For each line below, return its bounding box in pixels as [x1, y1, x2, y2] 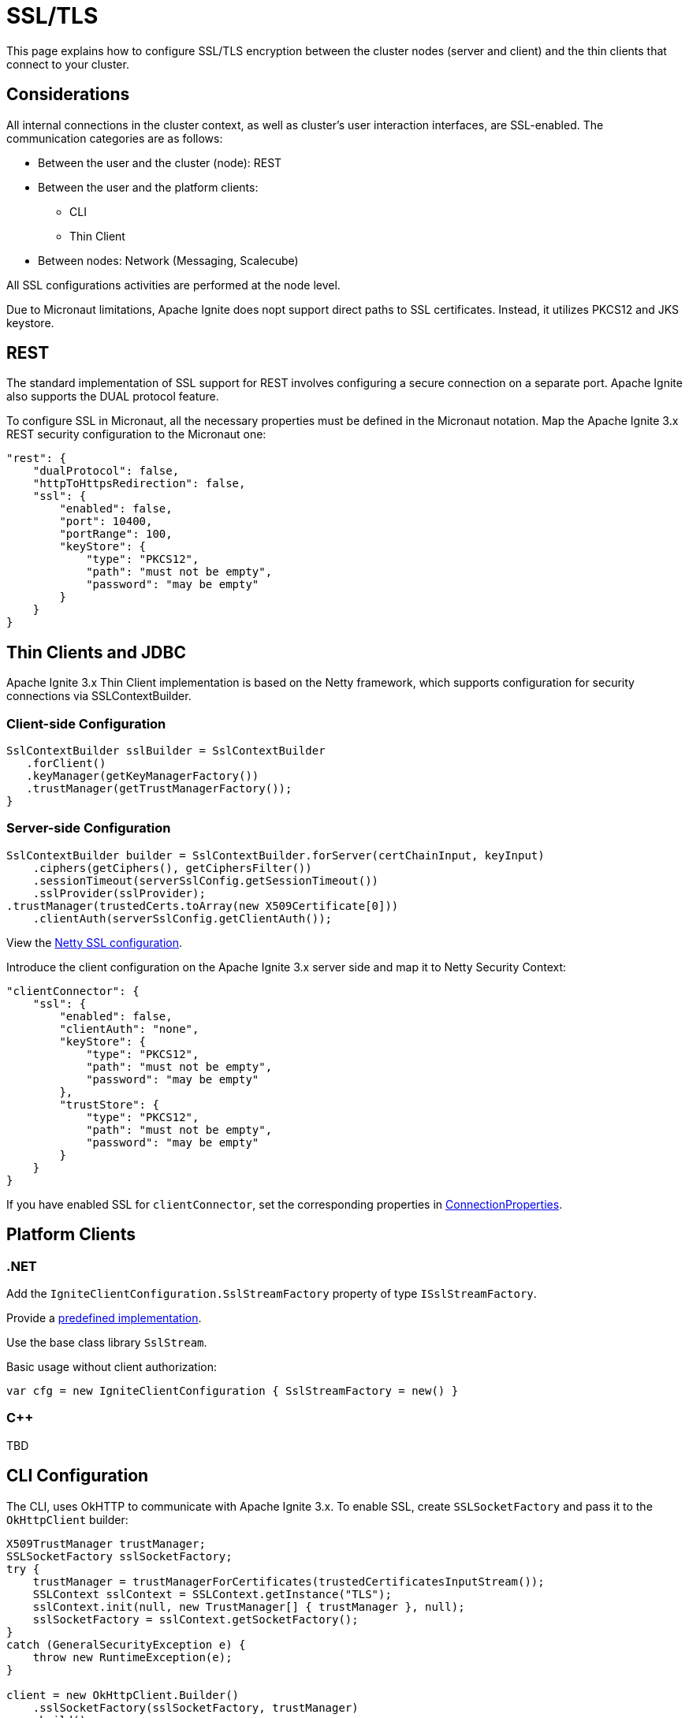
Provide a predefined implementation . [6, 1311, 202, 1325]
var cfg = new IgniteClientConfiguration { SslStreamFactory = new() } [6, 1384, 459, 1397]
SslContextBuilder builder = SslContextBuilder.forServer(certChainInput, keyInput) [6, 848, 545, 862]
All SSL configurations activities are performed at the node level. [6, 278, 341, 292]
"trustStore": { [59, 1098, 159, 1111]
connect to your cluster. [6, 57, 129, 71]
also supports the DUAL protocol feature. [6, 389, 219, 404]
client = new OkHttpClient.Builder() [6, 1688, 240, 1701]
